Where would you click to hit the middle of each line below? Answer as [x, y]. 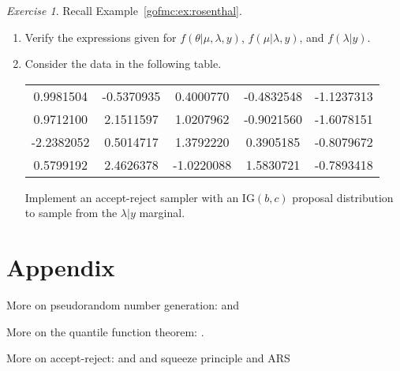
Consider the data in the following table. [123, 64]
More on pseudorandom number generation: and [123, 305]
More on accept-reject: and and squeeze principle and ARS [148, 358]
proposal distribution [343, 197]
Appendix [61, 267]
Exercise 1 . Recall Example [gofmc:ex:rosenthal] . [124, 10]
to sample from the [71, 213]
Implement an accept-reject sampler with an [132, 197]
